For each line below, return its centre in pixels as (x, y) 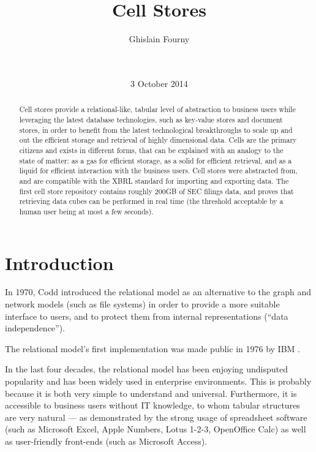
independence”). (35, 328)
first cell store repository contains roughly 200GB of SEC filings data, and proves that (156, 191)
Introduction (59, 262)
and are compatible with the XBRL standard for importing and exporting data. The (154, 180)
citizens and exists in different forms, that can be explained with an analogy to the (151, 150)
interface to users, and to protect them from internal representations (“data (147, 316)
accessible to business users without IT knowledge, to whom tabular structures (152, 405)
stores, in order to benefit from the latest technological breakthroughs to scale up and (156, 130)
